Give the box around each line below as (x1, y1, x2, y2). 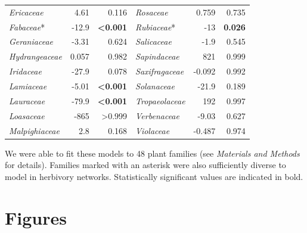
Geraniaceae (9, 35, 53, 48)
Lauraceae (9, 94, 45, 107)
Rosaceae (135, 5, 168, 18)
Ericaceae (9, 5, 44, 18)
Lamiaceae (9, 79, 47, 92)
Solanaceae (135, 79, 175, 92)
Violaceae (135, 124, 170, 136)
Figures (5, 205, 67, 229)
